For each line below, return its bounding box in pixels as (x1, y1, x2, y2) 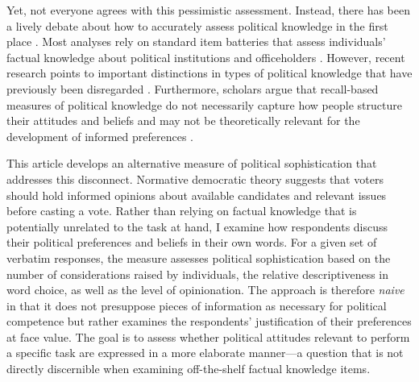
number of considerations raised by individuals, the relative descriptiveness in (6, 265, 389, 282)
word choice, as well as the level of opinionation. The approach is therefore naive (6, 281, 404, 298)
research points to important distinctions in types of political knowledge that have (6, 64, 413, 81)
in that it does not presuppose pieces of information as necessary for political (6, 297, 387, 313)
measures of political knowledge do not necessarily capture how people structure (6, 96, 402, 113)
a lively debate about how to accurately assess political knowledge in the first (6, 17, 388, 34)
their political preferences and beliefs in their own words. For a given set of (6, 234, 377, 251)
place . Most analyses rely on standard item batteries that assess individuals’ (6, 33, 386, 50)
